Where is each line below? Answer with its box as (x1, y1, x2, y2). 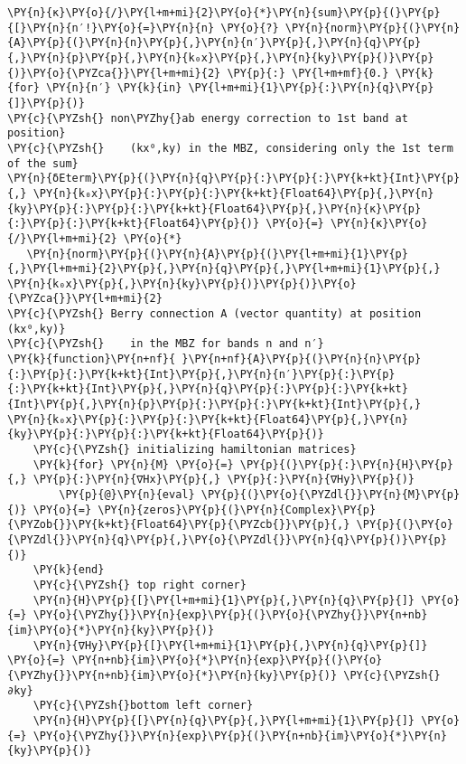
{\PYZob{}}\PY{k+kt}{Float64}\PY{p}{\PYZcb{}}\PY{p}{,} (7, 518, 350, 532)
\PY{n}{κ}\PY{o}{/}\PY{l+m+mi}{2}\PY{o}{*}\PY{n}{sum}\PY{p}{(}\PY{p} (7, 6, 441, 19)
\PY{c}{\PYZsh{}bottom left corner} (33, 699, 254, 712)
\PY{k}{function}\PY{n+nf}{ (7, 353, 176, 366)
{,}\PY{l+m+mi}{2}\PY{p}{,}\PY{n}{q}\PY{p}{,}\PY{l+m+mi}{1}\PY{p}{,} (7, 262, 441, 276)
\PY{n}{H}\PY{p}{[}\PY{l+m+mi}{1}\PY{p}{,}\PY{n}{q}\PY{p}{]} (33, 593, 415, 607)
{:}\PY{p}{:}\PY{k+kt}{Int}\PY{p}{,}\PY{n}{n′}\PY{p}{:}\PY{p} (7, 367, 396, 381)
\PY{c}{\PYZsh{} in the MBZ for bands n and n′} (7, 337, 324, 351)
